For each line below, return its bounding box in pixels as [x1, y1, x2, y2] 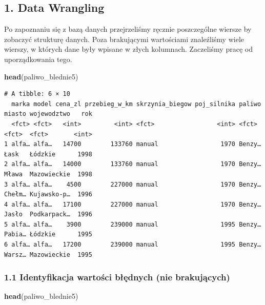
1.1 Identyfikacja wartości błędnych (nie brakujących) [4, 271, 230, 283]
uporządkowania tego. [4, 53, 72, 64]
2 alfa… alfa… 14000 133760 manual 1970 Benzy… [4, 160, 261, 168]
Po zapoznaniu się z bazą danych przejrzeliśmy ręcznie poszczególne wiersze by [4, 24, 252, 34]
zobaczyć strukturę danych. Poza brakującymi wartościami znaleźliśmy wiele [4, 33, 244, 44]
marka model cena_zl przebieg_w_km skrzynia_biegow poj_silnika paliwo [11, 100, 261, 108]
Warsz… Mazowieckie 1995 [4, 251, 92, 258]
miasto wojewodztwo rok [4, 110, 92, 118]
